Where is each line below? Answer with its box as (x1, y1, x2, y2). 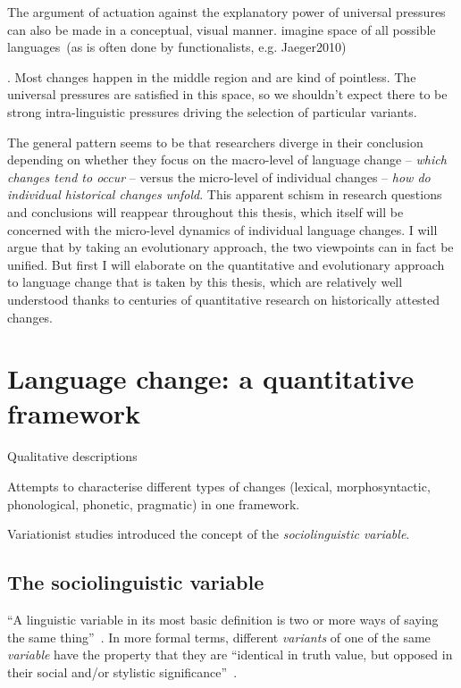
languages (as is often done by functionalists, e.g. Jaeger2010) (7, 38, 347, 56)
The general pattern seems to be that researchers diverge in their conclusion (7, 132, 423, 151)
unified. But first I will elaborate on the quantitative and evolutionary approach (7, 255, 445, 273)
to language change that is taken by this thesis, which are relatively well (7, 273, 403, 291)
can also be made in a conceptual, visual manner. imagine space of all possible (7, 20, 436, 38)
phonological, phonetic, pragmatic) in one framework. (7, 494, 300, 513)
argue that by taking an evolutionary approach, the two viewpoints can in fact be (7, 238, 454, 256)
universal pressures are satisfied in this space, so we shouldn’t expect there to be (7, 85, 448, 104)
